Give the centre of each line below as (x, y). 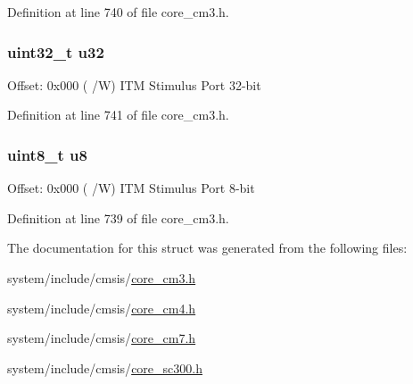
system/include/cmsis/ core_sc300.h (105, 367)
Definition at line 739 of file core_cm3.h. (118, 217)
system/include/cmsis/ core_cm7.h (102, 338)
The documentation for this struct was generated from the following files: (207, 248)
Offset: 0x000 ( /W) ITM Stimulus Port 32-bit (134, 84)
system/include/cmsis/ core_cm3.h (102, 278)
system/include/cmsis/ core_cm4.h (102, 308)
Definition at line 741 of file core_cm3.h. (118, 115)
